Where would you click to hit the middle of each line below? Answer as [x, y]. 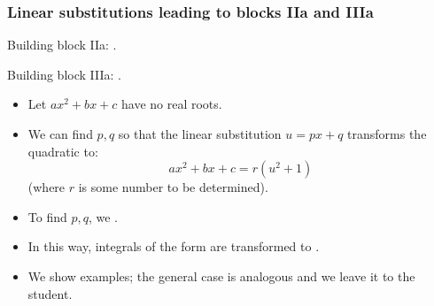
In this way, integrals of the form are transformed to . [174, 246]
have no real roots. [171, 104]
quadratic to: [63, 151]
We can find [60, 134]
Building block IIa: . [62, 45]
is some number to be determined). [173, 187]
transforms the [387, 134]
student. [50, 293]
